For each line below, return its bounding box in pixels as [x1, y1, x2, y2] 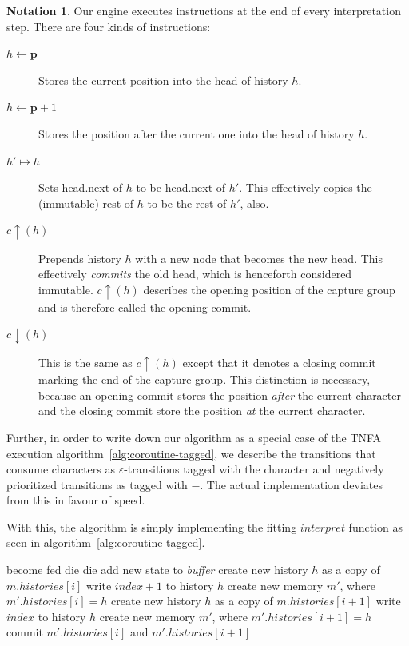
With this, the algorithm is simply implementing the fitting [6, 518, 297, 535]
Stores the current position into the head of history [38, 71, 288, 88]
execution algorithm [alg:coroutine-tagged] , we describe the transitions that [6, 445, 376, 461]
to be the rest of [147, 194, 227, 211]
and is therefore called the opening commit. [38, 298, 252, 315]
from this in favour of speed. [6, 492, 145, 508]
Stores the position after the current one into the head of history [38, 125, 355, 142]
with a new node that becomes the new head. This [135, 249, 383, 266]
